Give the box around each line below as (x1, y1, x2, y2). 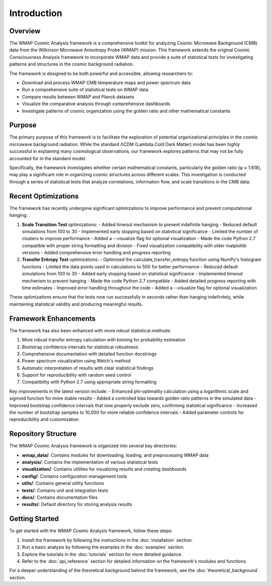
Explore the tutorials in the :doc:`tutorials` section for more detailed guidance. (22, 551, 183, 557)
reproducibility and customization (9, 416, 79, 422)
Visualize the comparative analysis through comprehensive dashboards (22, 101, 171, 107)
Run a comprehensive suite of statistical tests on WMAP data (22, 87, 149, 93)
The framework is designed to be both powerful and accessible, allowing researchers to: (9, 70, 193, 77)
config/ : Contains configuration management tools (22, 473, 127, 479)
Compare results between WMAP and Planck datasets (22, 94, 134, 100)
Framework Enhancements (9, 314, 96, 323)
